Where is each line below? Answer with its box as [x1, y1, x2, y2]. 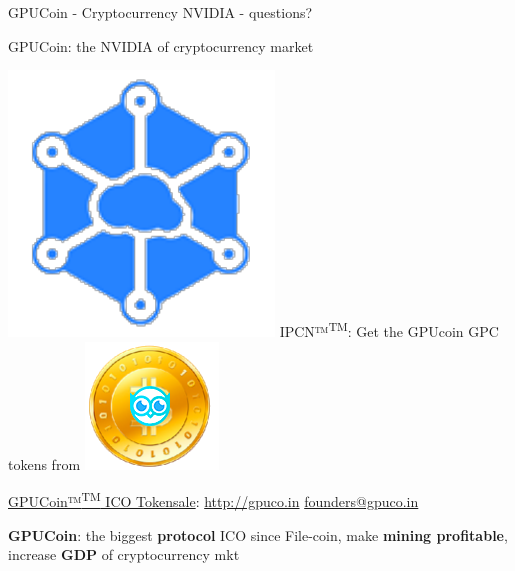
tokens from [8, 453, 81, 474]
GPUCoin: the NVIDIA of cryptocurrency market [8, 35, 314, 56]
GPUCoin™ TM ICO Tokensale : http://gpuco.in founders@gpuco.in [8, 488, 419, 512]
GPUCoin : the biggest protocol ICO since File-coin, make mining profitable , [8, 524, 508, 545]
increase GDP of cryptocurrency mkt [8, 544, 240, 565]
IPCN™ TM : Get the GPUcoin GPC [279, 318, 499, 342]
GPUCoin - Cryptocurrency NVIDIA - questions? [8, 2, 313, 22]
